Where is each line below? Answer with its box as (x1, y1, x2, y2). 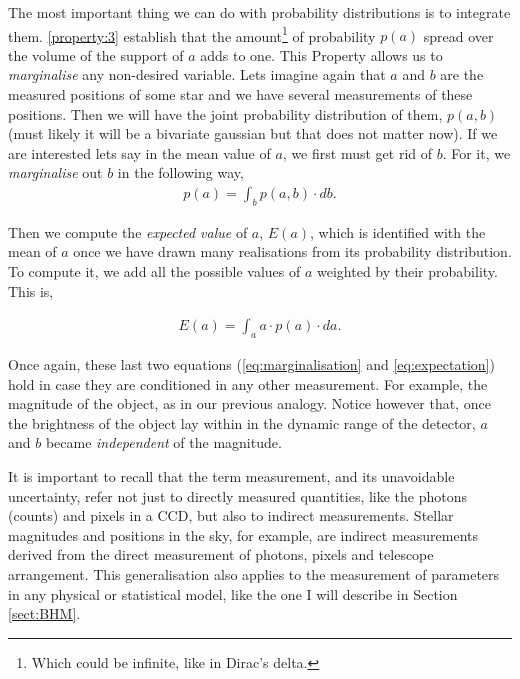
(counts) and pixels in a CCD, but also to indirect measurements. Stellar (8, 505, 454, 526)
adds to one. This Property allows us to (200, 44, 443, 65)
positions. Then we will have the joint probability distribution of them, (8, 103, 443, 124)
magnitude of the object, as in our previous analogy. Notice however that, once (8, 393, 491, 414)
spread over (423, 25, 494, 46)
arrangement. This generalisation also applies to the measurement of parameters (8, 563, 500, 584)
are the (440, 64, 484, 85)
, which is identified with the (310, 221, 486, 242)
